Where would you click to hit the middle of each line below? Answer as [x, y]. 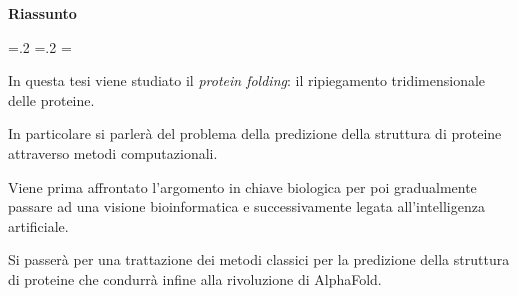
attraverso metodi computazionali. [113, 152]
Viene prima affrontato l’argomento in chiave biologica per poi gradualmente [242, 186]
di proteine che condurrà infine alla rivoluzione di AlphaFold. [195, 278]
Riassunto [42, 13]
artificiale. [38, 225]
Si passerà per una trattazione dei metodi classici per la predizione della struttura [259, 259]
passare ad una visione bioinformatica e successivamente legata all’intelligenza [246, 206]
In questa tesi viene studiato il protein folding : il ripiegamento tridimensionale [247, 80]
